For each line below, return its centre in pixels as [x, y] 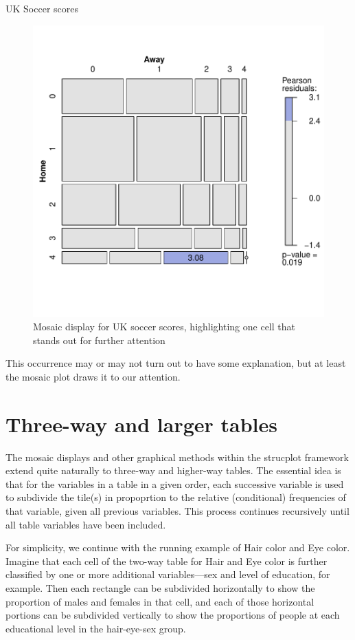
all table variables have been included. [86, 524]
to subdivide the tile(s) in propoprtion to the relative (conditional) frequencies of [176, 497]
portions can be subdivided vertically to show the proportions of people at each [173, 615]
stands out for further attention [99, 340]
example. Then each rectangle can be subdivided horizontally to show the [160, 588]
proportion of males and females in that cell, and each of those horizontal [160, 601]
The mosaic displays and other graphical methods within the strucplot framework [177, 457]
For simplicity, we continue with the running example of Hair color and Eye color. [178, 547]
